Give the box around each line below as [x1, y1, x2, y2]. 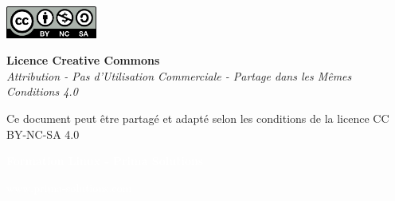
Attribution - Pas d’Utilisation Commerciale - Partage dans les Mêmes [6, 67, 352, 84]
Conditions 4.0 [6, 83, 78, 100]
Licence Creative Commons [6, 52, 160, 69]
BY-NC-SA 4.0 [6, 125, 80, 142]
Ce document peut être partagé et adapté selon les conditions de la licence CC [6, 110, 389, 127]
